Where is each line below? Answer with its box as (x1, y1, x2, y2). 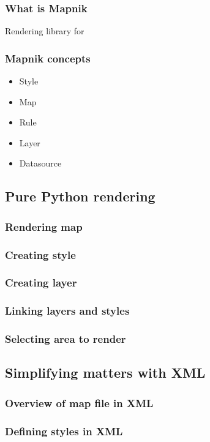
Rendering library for (5, 24, 84, 37)
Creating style (5, 247, 76, 262)
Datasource (19, 157, 62, 170)
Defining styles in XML (5, 423, 123, 438)
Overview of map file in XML (5, 395, 154, 410)
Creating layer (5, 275, 77, 290)
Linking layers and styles (5, 303, 130, 318)
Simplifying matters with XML (5, 363, 206, 382)
